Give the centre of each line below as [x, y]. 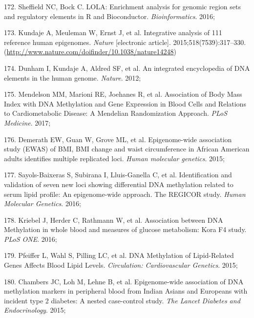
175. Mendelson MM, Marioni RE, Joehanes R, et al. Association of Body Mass [123, 94]
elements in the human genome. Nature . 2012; [73, 77]
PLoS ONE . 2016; [31, 239]
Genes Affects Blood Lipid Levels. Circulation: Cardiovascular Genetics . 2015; [121, 265]
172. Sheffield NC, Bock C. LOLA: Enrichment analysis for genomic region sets [122, 6]
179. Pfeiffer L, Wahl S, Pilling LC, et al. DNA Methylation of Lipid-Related [119, 255]
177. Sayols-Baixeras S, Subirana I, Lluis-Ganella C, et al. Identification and [118, 175]
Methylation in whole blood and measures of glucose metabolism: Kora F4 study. [125, 229]
